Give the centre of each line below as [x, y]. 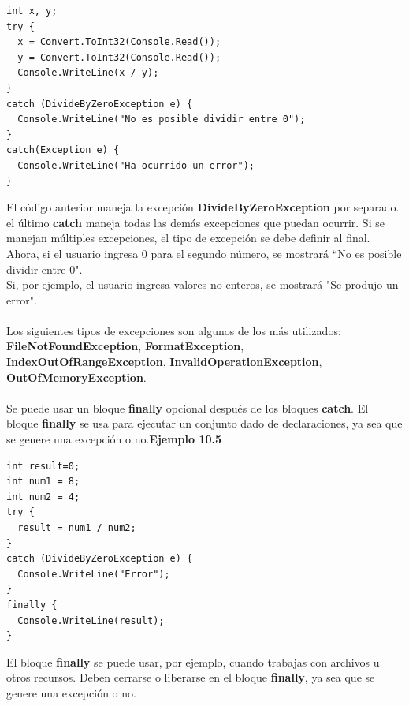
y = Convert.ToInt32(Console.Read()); [119, 57]
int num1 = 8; [43, 482]
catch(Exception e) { [63, 150]
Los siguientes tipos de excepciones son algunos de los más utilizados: [174, 330]
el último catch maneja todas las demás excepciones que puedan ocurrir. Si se [195, 222]
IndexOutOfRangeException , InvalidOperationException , [164, 362]
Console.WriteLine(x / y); [88, 73]
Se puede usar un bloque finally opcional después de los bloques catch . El [188, 407]
